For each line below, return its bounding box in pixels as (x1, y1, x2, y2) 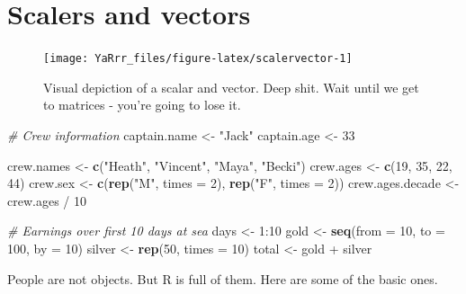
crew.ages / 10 (7, 191, 86, 209)
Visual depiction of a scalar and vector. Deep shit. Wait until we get (43, 77, 419, 96)
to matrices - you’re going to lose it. (43, 95, 241, 114)
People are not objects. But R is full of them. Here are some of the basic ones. (7, 269, 438, 288)
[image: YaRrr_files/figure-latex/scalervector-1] (43, 52, 353, 66)
